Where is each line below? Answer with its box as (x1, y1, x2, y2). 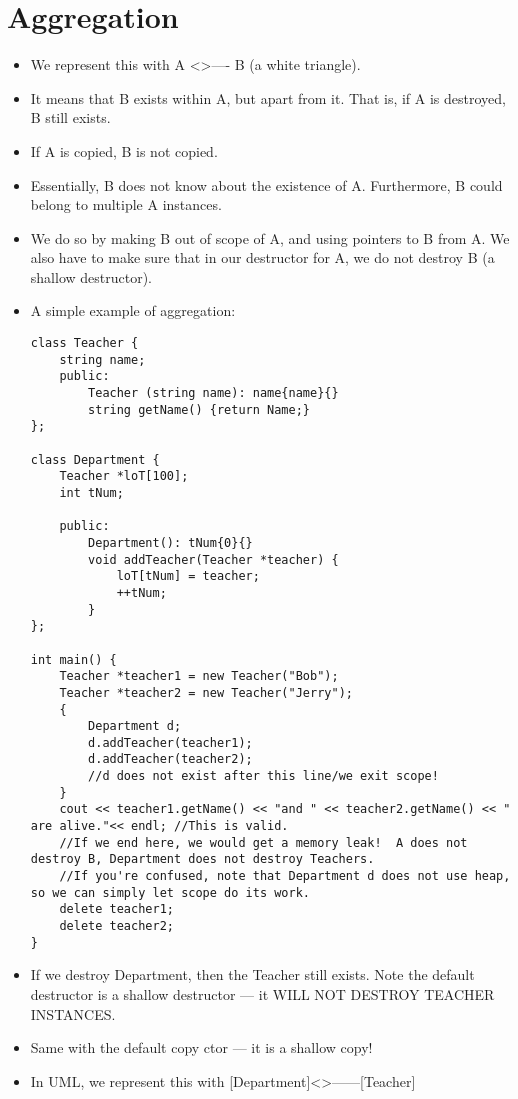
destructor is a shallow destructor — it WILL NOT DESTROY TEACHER (30, 983, 495, 1004)
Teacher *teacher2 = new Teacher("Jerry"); (59, 685, 353, 700)
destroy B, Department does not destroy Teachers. (30, 852, 375, 867)
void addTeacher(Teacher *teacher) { (88, 552, 339, 567)
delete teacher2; (59, 919, 174, 934)
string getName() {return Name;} (88, 402, 310, 417)
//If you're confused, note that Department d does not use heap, (59, 869, 511, 884)
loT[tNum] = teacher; (116, 569, 260, 584)
